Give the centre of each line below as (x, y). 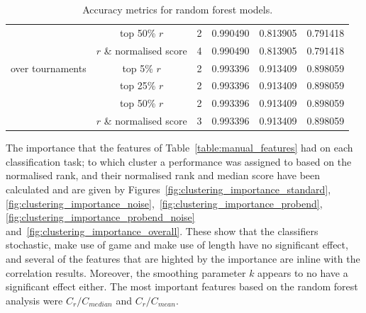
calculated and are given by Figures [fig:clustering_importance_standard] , (168, 189)
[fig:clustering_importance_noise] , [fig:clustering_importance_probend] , (164, 203)
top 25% (138, 85)
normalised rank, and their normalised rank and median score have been (163, 175)
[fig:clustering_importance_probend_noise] (100, 217)
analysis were (34, 300)
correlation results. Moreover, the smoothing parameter (126, 272)
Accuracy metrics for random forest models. (178, 9)
